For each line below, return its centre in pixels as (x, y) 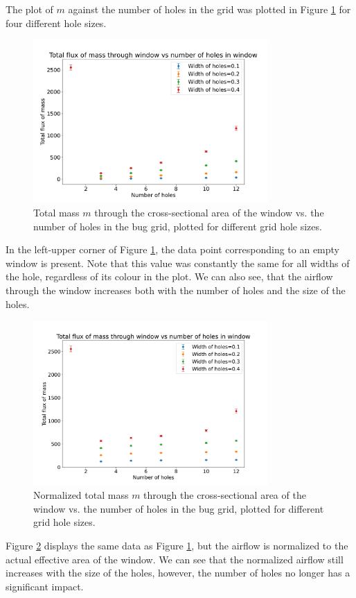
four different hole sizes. (56, 23)
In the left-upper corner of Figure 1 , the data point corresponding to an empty (172, 249)
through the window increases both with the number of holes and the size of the (176, 290)
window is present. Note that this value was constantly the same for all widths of (178, 263)
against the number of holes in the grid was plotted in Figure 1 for (210, 9)
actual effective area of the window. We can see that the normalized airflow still (175, 559)
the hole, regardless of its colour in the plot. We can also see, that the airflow (169, 276)
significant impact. (45, 586)
